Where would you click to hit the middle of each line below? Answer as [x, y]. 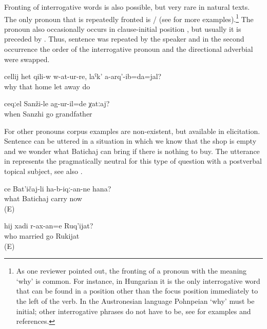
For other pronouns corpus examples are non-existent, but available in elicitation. [132, 131]
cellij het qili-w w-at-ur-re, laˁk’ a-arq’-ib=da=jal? [83, 76]
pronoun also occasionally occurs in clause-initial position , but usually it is [123, 28]
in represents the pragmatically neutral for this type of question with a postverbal [133, 161]
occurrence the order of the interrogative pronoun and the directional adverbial [129, 49]
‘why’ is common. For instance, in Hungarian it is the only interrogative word [138, 280]
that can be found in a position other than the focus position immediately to [137, 291]
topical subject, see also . [43, 171]
